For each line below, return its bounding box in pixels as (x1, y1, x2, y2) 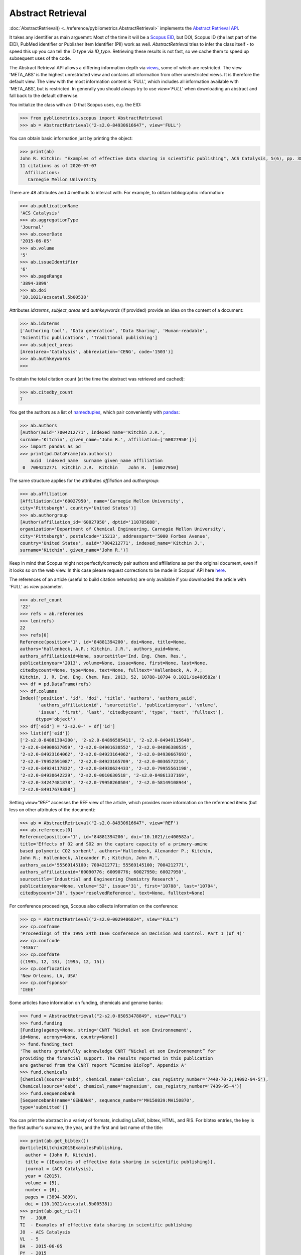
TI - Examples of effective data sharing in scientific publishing (20, 1222, 192, 1228)
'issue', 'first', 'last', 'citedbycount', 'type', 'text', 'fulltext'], (38, 709, 224, 715)
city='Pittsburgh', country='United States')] (20, 505, 136, 511)
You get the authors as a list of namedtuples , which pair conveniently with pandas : (9, 409, 180, 415)
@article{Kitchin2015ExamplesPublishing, (20, 1145, 123, 1151)
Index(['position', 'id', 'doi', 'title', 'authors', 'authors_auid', (20, 695, 198, 701)
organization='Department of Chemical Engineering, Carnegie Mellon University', (20, 526, 227, 532)
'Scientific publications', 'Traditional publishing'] (20, 335, 158, 341)
